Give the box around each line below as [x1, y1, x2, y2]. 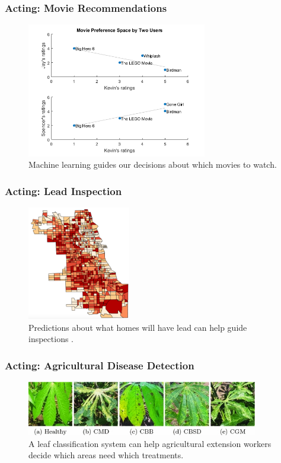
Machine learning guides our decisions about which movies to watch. [28, 158, 277, 171]
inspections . [28, 333, 74, 345]
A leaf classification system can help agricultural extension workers [28, 437, 272, 449]
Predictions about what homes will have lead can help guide [28, 321, 247, 333]
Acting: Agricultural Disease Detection [5, 357, 194, 372]
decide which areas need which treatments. [28, 449, 184, 461]
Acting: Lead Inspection [5, 183, 122, 198]
